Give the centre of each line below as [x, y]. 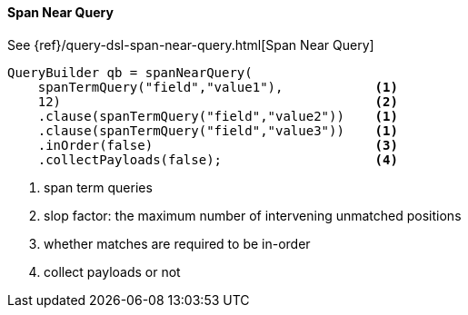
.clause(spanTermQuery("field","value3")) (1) [218, 130]
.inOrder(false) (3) [218, 145]
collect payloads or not [112, 271]
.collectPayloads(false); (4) [218, 159]
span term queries [98, 187]
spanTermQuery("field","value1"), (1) [218, 87]
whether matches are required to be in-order [177, 243]
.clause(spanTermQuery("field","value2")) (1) [218, 116]
